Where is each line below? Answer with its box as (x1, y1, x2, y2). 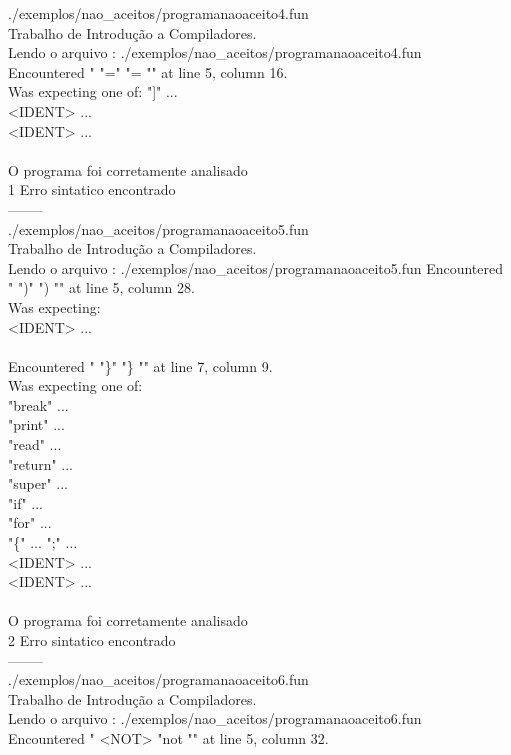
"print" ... (8, 414, 65, 435)
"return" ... (8, 453, 74, 474)
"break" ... (8, 394, 69, 415)
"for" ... (8, 512, 52, 533)
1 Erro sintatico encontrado (8, 179, 176, 200)
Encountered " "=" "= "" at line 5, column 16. (8, 61, 288, 82)
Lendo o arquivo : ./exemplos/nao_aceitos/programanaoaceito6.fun (8, 708, 422, 729)
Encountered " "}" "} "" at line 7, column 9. (8, 355, 273, 376)
